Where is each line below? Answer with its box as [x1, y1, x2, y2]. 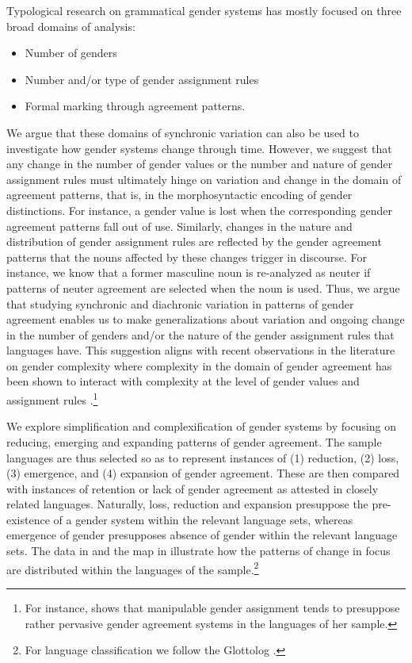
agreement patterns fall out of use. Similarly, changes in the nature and [6, 217, 353, 234]
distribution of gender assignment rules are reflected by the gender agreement [6, 233, 382, 250]
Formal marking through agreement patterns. [25, 98, 246, 114]
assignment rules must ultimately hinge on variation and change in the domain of [6, 171, 402, 187]
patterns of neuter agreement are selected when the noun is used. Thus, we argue [6, 279, 400, 296]
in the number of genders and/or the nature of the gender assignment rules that [6, 326, 395, 343]
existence [6, 511, 50, 527]
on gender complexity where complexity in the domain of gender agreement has [6, 357, 392, 374]
